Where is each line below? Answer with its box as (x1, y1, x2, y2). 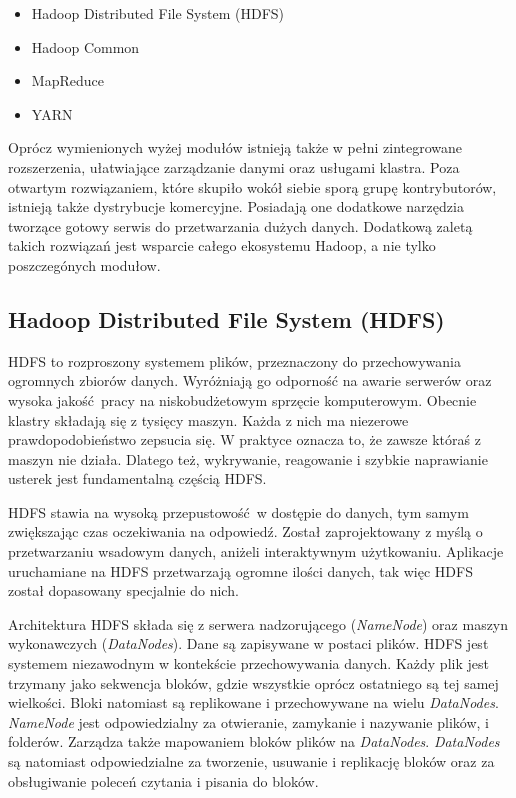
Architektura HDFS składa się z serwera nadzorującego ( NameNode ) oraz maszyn (8, 613, 509, 634)
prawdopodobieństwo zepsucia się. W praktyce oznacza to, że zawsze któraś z (8, 429, 481, 450)
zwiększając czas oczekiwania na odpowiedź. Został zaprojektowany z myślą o (8, 521, 483, 542)
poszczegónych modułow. (8, 254, 161, 275)
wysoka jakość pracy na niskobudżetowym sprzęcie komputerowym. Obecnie (8, 389, 477, 410)
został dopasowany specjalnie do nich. (8, 580, 239, 601)
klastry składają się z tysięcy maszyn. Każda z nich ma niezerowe (8, 409, 409, 430)
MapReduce (31, 70, 104, 91)
